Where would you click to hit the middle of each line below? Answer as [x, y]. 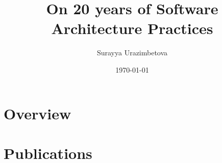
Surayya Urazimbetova [132, 53]
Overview [38, 113]
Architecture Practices [132, 28]
